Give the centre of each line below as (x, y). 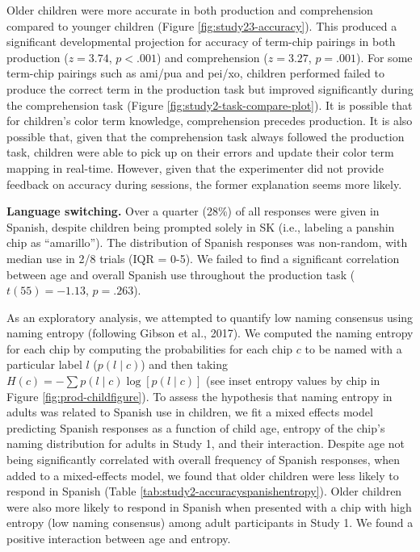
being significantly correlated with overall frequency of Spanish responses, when (204, 460)
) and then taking (184, 364)
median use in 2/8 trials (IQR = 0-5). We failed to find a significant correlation (203, 258)
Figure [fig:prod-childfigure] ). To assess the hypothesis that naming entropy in (199, 396)
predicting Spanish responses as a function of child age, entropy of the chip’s (196, 427)
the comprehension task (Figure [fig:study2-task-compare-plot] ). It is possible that (210, 105)
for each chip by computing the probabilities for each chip (150, 348)
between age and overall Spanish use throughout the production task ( (181, 274)
